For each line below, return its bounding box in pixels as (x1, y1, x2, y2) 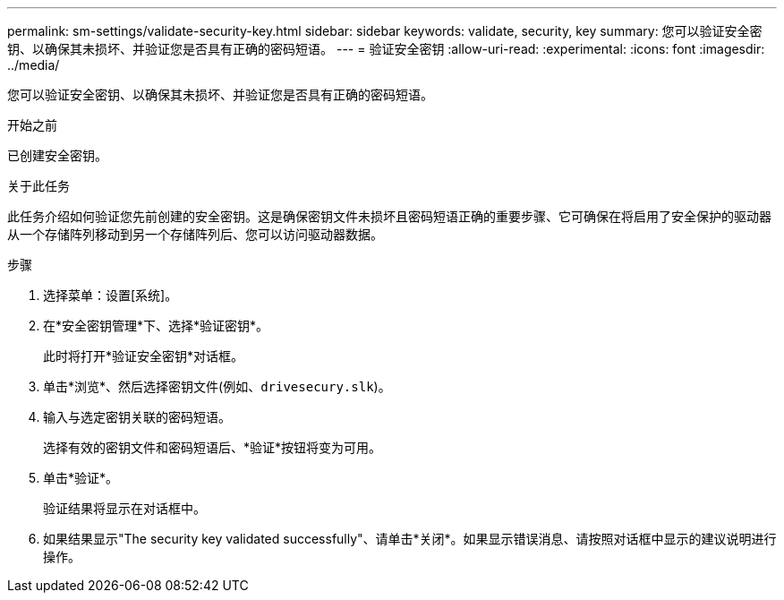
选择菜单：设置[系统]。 (43, 287, 178, 303)
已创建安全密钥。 (7, 148, 107, 163)
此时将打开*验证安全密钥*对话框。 (43, 348, 244, 364)
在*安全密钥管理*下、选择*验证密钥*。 (43, 318, 269, 333)
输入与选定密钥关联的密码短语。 (43, 409, 231, 424)
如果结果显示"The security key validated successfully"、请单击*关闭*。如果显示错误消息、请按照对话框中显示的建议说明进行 (43, 531, 777, 546)
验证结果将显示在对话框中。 (43, 501, 206, 516)
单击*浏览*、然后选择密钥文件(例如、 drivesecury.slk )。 (43, 379, 391, 394)
